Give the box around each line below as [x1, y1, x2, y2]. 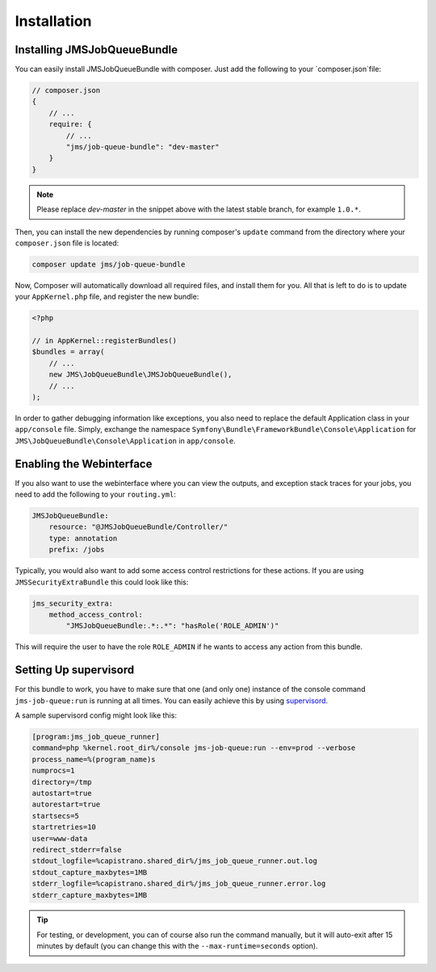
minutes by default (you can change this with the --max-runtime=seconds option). [36, 941, 318, 951]
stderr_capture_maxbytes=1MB [31, 890, 148, 899]
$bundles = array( [31, 347, 105, 357]
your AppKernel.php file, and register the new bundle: [15, 291, 199, 302]
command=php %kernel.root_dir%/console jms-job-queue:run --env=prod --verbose [31, 744, 356, 752]
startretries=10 [31, 823, 97, 832]
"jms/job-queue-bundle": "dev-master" [65, 142, 220, 151]
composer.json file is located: [15, 238, 119, 248]
